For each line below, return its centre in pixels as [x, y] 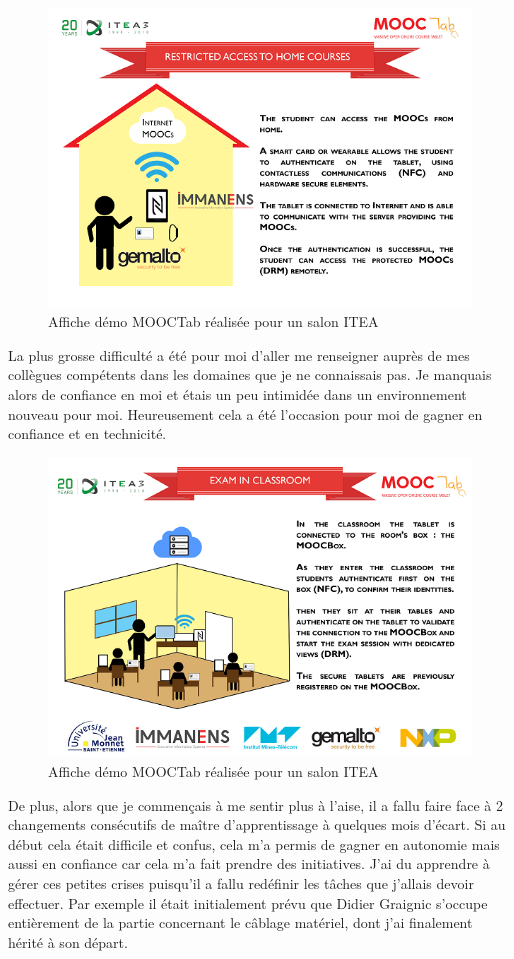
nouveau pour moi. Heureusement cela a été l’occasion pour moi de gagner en [245, 413]
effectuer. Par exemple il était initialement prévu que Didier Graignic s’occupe [248, 902]
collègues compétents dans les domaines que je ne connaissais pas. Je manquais [250, 374]
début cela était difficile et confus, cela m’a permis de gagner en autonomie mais [254, 843]
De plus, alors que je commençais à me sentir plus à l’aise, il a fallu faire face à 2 [255, 804]
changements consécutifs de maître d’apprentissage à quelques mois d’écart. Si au [257, 824]
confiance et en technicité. [87, 433]
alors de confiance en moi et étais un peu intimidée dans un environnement [237, 394]
